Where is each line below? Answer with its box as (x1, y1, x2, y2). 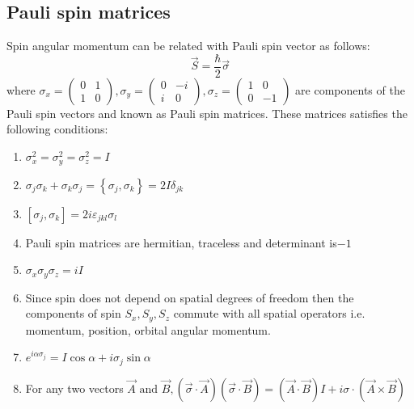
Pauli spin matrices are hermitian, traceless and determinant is (25, 234, 337, 251)
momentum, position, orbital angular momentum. (25, 321, 271, 338)
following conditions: (6, 120, 108, 137)
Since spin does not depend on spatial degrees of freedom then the (25, 289, 354, 306)
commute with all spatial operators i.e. (173, 305, 365, 322)
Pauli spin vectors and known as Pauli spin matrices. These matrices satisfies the (6, 104, 408, 121)
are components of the (295, 81, 405, 98)
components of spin (25, 305, 121, 322)
